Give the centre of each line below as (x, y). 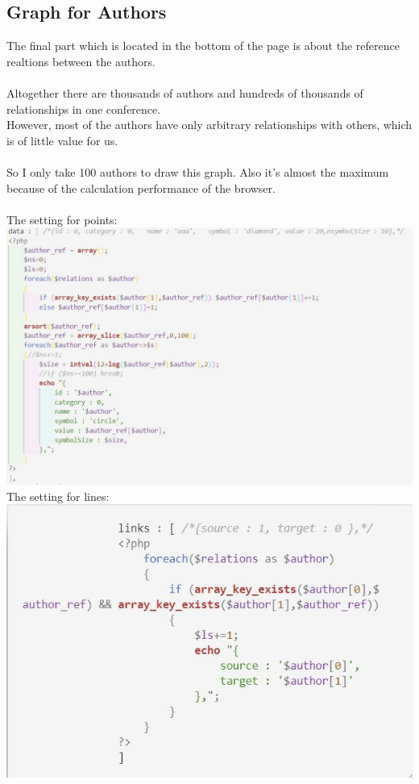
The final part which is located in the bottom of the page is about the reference (203, 46)
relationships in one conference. (84, 108)
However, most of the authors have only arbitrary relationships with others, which (209, 125)
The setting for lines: (58, 496)
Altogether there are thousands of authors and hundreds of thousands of (185, 92)
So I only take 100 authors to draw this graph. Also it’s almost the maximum (198, 171)
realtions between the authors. (81, 61)
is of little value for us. (62, 140)
